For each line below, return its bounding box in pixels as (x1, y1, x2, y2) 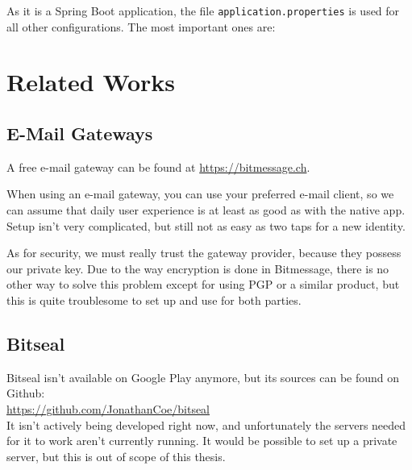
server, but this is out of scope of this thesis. (6, 447, 226, 464)
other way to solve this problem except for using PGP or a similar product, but (6, 276, 400, 293)
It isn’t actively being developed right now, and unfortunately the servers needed (6, 416, 406, 433)
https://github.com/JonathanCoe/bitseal (6, 400, 210, 417)
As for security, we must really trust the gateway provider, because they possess (6, 244, 402, 261)
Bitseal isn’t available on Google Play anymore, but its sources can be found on (6, 368, 400, 385)
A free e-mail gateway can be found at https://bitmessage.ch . (6, 158, 310, 175)
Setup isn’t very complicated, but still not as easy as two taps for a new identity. (6, 217, 406, 234)
